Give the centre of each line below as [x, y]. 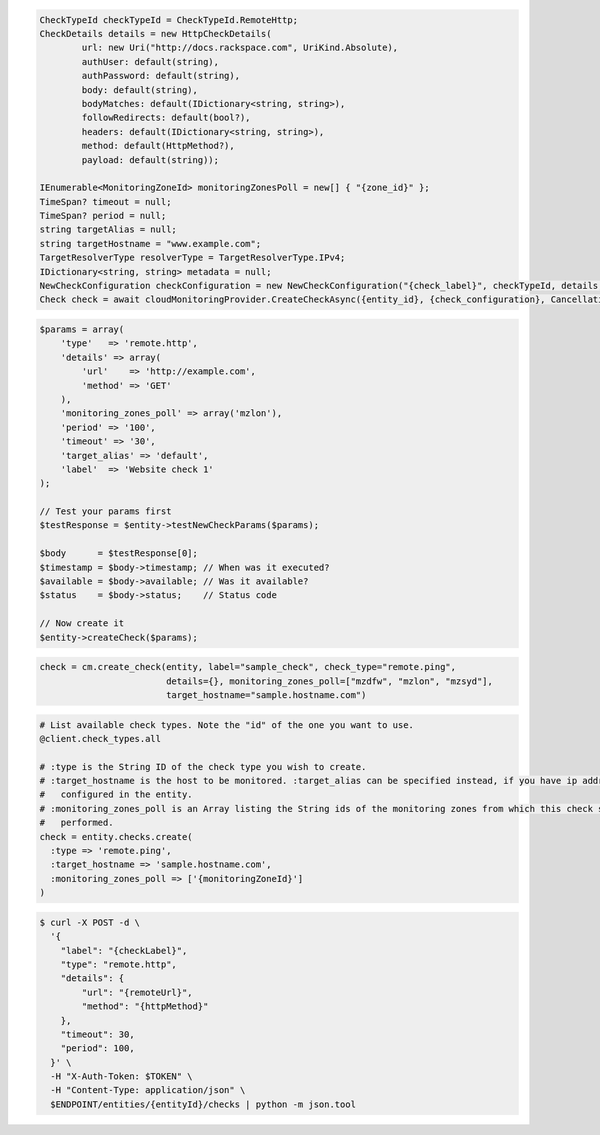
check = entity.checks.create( [116, 836]
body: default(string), [140, 89]
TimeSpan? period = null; [103, 216]
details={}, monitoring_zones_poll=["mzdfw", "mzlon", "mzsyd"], [329, 681]
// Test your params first [105, 511]
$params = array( [82, 329]
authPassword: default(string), [160, 76]
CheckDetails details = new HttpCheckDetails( [155, 33]
